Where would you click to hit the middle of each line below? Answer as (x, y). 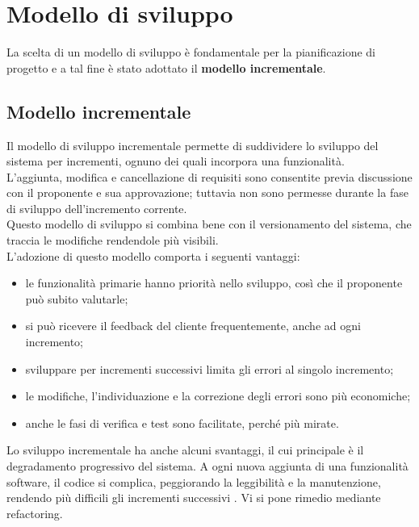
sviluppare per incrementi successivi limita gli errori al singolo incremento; (209, 368)
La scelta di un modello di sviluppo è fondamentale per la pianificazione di (191, 52)
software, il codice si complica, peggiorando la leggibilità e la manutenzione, (194, 481)
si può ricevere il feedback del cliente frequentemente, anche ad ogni (193, 326)
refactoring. (35, 513)
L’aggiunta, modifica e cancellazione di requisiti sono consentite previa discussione (209, 176)
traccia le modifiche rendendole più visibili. (113, 240)
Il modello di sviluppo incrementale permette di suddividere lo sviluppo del (193, 145)
